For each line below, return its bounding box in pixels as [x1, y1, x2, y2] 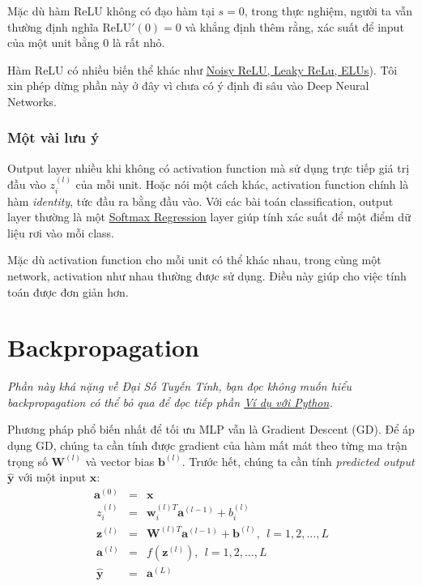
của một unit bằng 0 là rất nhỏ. [7, 34, 165, 51]
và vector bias [85, 452, 155, 469]
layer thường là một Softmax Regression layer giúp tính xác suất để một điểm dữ [7, 208, 411, 225]
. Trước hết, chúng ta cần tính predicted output [181, 452, 415, 469]
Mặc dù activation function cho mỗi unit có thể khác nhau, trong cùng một [7, 251, 382, 268]
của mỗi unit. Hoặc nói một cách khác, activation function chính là [75, 176, 409, 193]
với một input [18, 468, 87, 485]
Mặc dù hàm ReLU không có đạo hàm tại [7, 2, 215, 19]
